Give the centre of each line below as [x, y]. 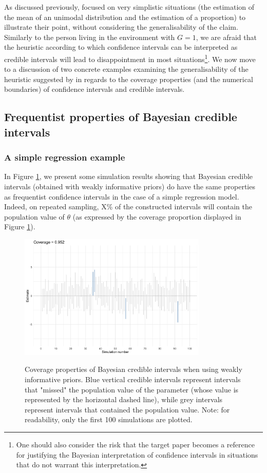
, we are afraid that [226, 37]
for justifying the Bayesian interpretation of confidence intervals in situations [137, 454]
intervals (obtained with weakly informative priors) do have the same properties [130, 186]
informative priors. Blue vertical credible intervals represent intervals [133, 379]
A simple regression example [65, 157]
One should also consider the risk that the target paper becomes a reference [135, 444]
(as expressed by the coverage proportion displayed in [157, 216]
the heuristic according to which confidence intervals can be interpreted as [121, 47]
